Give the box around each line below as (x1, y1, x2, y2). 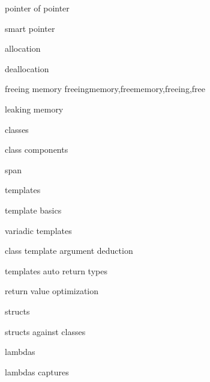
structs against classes (5, 325, 86, 337)
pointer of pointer (5, 2, 70, 14)
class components (5, 143, 68, 156)
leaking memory (5, 102, 64, 115)
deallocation (5, 62, 49, 75)
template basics (5, 203, 62, 216)
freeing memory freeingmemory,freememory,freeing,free (5, 82, 205, 95)
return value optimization (5, 285, 99, 297)
